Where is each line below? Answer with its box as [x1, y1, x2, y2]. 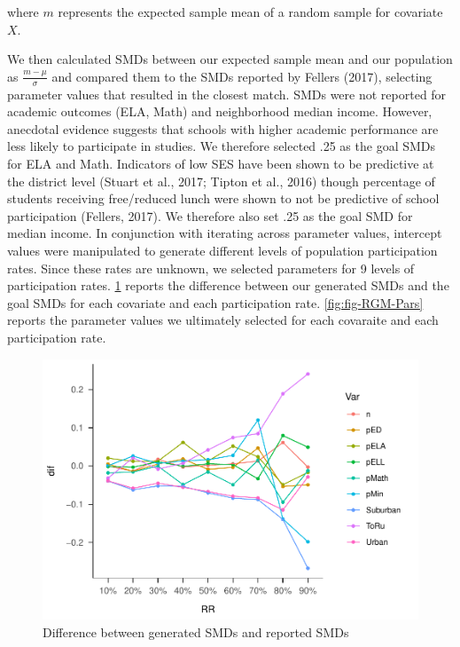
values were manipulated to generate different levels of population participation [7, 241, 438, 259]
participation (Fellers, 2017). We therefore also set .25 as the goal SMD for [7, 206, 413, 225]
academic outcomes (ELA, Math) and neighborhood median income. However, [7, 102, 433, 121]
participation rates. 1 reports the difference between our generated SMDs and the [7, 276, 449, 295]
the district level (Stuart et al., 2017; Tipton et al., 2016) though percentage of [7, 171, 435, 190]
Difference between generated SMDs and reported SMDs [43, 622, 349, 641]
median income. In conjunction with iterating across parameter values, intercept [7, 224, 442, 242]
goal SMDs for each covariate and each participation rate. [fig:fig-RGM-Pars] [7, 293, 424, 312]
